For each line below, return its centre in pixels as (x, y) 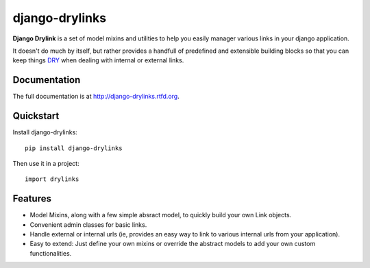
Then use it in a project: (46, 163)
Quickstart (36, 116)
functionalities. (51, 253)
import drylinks (52, 179)
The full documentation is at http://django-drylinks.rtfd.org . (96, 97)
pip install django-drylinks (74, 148)
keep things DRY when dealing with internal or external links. (98, 60)
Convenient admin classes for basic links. (88, 224)
